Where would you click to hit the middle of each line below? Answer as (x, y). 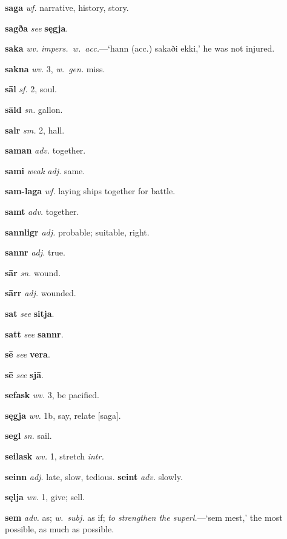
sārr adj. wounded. (41, 293)
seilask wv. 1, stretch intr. (54, 456)
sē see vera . (28, 354)
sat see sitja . (30, 313)
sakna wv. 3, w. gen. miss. (55, 68)
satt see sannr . (34, 334)
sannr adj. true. (35, 252)
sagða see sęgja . (37, 28)
